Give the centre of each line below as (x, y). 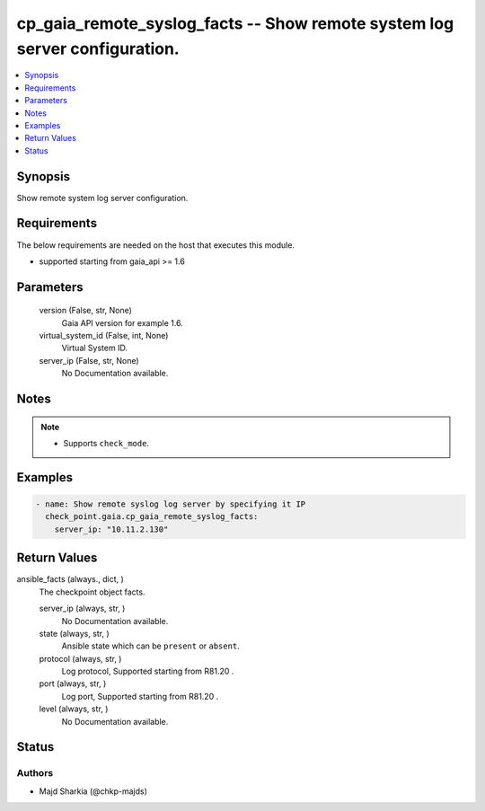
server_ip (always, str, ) (82, 608)
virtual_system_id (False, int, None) (104, 336)
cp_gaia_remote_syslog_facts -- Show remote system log (235, 23)
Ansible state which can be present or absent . (150, 646)
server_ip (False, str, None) (89, 360)
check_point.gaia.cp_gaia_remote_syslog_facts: (152, 517)
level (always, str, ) (74, 709)
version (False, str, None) (85, 311)
